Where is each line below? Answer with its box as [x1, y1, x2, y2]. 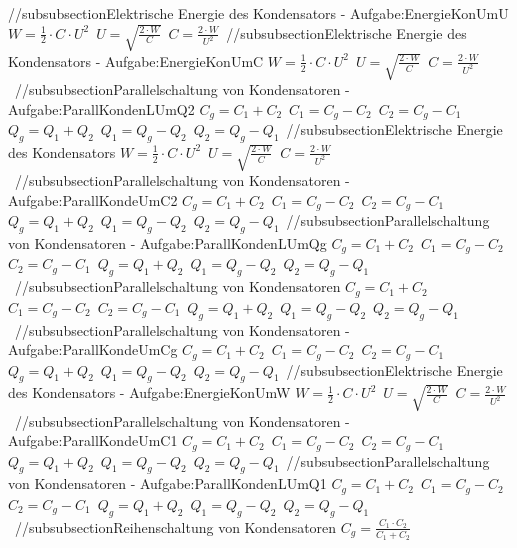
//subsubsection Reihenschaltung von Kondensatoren [14, 516, 337, 537]
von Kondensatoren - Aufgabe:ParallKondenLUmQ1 [8, 473, 327, 494]
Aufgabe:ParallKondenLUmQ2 [8, 98, 195, 119]
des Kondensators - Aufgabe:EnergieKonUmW [8, 382, 291, 403]
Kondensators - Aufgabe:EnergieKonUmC [8, 50, 264, 71]
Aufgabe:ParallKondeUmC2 [8, 189, 178, 210]
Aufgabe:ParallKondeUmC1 [8, 430, 178, 451]
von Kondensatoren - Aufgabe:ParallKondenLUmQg [8, 233, 327, 254]
